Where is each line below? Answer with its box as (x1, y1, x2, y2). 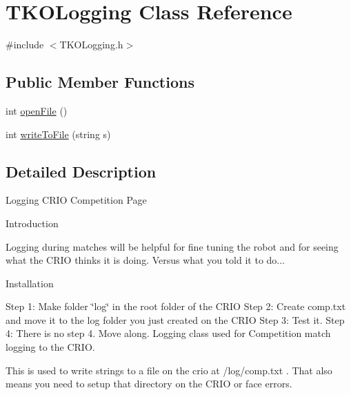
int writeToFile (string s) (6, 126, 111, 141)
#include (6, 37, 44, 52)
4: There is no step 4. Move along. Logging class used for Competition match (6, 326, 331, 340)
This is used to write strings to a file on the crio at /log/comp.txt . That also (6, 363, 332, 377)
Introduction (6, 215, 59, 230)
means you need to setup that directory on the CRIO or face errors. (6, 376, 292, 391)
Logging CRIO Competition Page (6, 193, 147, 207)
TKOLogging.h (59, 37, 123, 52)
